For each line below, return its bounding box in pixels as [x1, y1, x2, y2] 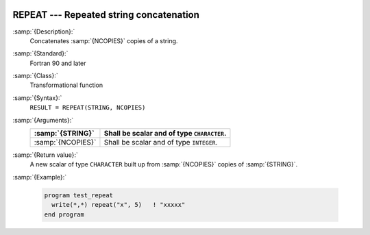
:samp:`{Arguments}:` [12, 116, 74, 124]
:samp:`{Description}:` [12, 27, 75, 36]
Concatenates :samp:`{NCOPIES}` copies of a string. [29, 36, 178, 45]
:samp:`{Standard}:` [12, 49, 69, 58]
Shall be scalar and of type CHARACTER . [103, 129, 227, 138]
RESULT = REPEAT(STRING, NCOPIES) [29, 103, 146, 112]
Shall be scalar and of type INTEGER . [103, 138, 219, 147]
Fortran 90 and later [29, 59, 86, 67]
